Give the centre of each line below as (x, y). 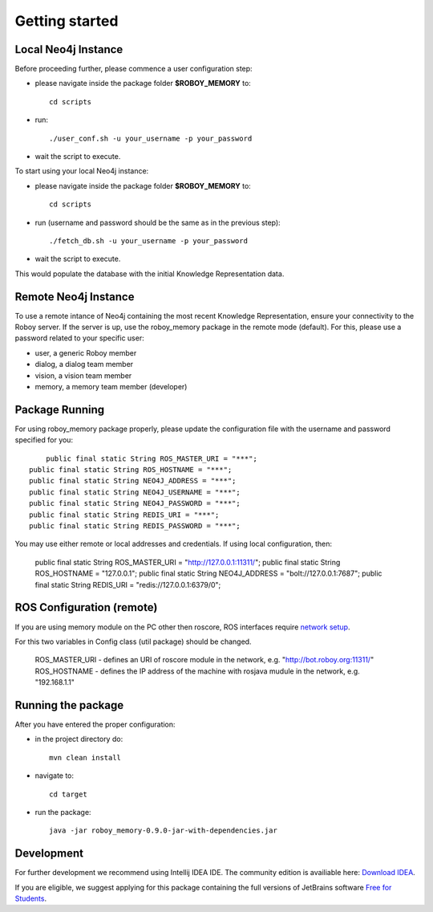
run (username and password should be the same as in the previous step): (158, 222)
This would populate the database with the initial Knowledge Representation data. (150, 274)
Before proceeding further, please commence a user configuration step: (134, 69)
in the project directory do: (79, 739)
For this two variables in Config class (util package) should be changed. (133, 641)
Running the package (69, 705)
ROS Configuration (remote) (86, 607)
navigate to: (55, 776)
